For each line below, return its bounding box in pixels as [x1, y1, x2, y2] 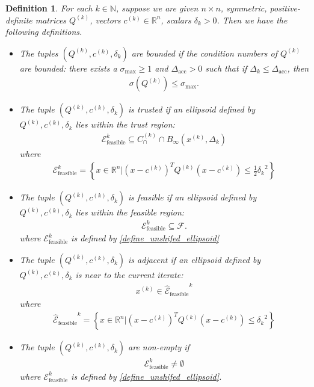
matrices [35, 13, 67, 26]
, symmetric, [220, 2, 267, 14]
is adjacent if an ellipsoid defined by [128, 253, 261, 265]
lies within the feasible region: [75, 206, 185, 218]
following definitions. [5, 25, 82, 38]
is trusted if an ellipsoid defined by [128, 103, 256, 116]
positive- [269, 2, 301, 14]
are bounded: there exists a [19, 61, 117, 74]
